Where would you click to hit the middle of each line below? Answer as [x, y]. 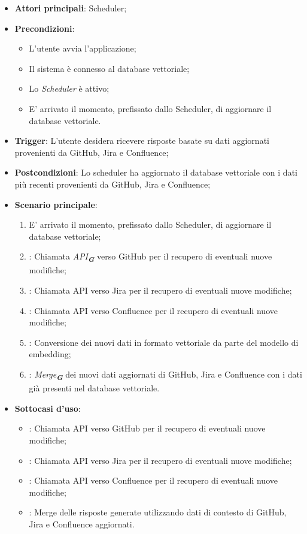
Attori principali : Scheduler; [71, 8]
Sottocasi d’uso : [48, 408]
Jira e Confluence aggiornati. [82, 524]
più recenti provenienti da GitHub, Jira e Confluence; [113, 184]
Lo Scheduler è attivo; [69, 88]
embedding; [50, 354]
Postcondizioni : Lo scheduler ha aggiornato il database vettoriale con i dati [156, 172]
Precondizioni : [45, 28]
